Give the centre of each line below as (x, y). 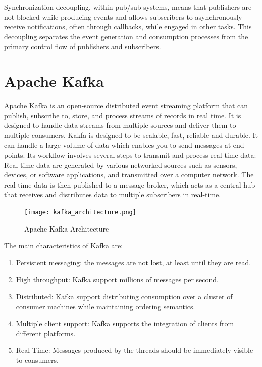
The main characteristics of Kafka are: (64, 245)
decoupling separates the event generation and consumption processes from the (126, 36)
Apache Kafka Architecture (67, 228)
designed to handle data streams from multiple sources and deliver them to (120, 125)
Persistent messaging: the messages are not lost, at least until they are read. (134, 262)
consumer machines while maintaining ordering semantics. (106, 306)
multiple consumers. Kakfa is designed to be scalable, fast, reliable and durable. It (131, 135)
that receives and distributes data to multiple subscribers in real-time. (113, 194)
